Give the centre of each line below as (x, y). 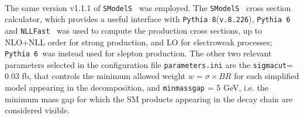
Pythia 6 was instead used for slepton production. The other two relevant (138, 53)
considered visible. (37, 110)
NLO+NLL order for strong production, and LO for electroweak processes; (139, 42)
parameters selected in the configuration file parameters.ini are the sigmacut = (149, 64)
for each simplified (267, 76)
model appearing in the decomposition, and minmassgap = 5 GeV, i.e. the (137, 87)
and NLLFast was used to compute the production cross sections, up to (134, 30)
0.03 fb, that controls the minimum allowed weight (95, 76)
